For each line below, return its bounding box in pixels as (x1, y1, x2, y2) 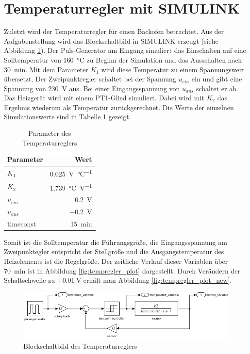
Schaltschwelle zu (4, 275, 55, 285)
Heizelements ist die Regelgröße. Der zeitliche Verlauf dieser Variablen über (4, 256, 228, 266)
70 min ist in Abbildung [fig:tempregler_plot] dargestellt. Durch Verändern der (4, 265, 240, 275)
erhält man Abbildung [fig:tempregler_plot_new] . (83, 275, 232, 285)
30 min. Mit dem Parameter (4, 64, 88, 74)
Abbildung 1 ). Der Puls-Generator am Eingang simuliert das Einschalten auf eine (4, 45, 246, 55)
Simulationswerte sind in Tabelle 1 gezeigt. (4, 112, 131, 122)
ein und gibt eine (191, 74, 242, 84)
